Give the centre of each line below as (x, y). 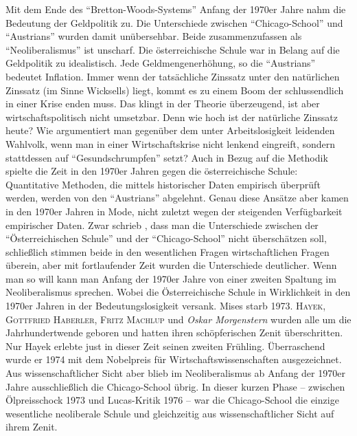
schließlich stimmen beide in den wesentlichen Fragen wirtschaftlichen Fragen (168, 251)
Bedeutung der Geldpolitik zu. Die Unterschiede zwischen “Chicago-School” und (174, 22)
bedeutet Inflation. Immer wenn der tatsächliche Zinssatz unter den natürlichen (173, 76)
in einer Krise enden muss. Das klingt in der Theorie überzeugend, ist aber (163, 103)
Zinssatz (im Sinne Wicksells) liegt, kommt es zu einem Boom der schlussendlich (175, 90)
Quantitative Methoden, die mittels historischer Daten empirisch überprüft (163, 184)
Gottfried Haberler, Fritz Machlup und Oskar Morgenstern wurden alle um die (178, 319)
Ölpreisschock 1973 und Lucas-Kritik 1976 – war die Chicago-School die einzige (172, 400)
